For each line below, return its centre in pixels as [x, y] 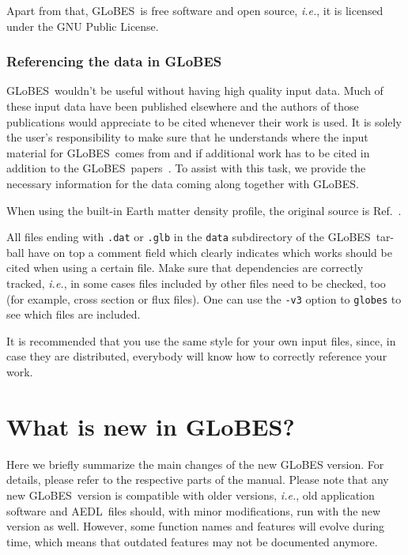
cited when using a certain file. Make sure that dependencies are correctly [185, 268]
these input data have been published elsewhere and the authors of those [183, 106]
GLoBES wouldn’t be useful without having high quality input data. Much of [195, 91]
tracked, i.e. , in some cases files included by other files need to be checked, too [196, 283]
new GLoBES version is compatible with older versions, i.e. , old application [191, 495]
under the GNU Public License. [83, 26]
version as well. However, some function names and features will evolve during [196, 526]
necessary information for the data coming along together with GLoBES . [183, 183]
